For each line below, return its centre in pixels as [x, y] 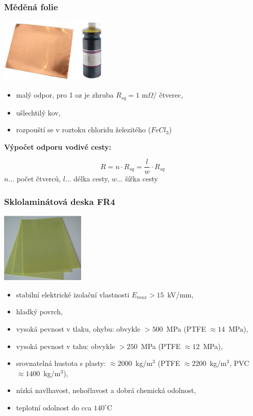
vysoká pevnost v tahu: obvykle [66, 346]
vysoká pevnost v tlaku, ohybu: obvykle [78, 328]
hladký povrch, [39, 311]
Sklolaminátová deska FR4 [60, 201]
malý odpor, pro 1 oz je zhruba [65, 95]
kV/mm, [181, 294]
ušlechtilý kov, [38, 112]
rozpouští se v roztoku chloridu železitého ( [83, 130]
